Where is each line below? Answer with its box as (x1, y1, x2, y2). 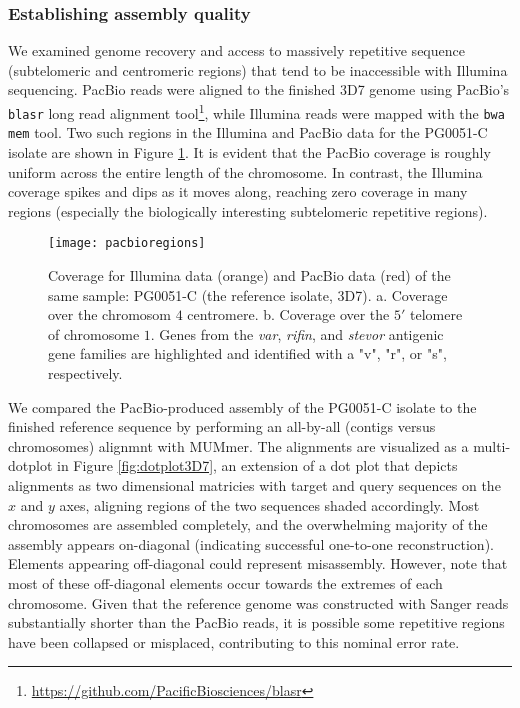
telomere (409, 304, 463, 325)
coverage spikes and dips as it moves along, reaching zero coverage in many (8, 181, 468, 202)
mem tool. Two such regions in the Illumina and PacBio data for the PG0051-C (8, 122, 488, 143)
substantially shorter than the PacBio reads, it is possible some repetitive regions (8, 612, 505, 633)
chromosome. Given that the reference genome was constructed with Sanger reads (8, 592, 509, 613)
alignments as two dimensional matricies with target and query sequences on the (8, 474, 501, 495)
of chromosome (48, 323, 140, 344)
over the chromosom (48, 304, 172, 325)
